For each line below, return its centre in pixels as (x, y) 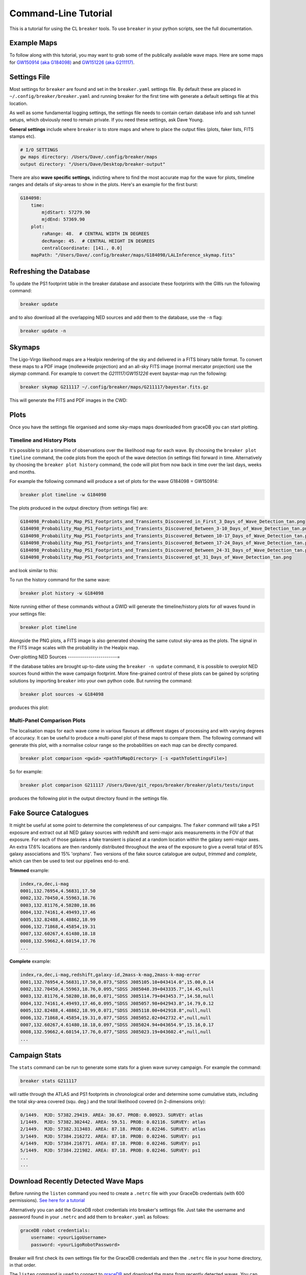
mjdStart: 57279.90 (66, 212)
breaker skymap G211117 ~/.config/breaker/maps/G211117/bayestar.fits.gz (114, 387)
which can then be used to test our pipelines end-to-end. (69, 861)
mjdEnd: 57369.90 (63, 220)
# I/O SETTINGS (39, 150)
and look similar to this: (34, 570)
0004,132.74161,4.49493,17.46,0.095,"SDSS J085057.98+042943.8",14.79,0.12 (117, 1003)
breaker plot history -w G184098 (62, 593)
